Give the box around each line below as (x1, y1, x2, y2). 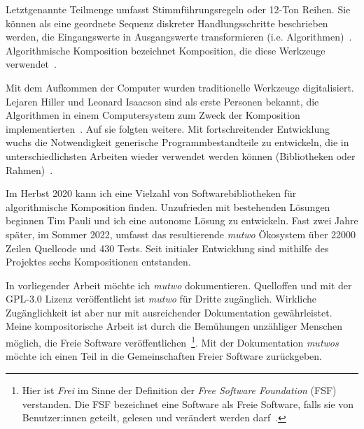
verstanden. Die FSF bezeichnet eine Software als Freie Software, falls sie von (22, 396, 354, 411)
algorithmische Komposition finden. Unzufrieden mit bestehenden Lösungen (6, 199, 330, 214)
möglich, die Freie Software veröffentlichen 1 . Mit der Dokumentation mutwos (6, 333, 339, 349)
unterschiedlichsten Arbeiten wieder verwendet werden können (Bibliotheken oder (6, 148, 356, 163)
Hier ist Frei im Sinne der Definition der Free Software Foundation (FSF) (22, 382, 337, 397)
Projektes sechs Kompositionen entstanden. (6, 254, 191, 269)
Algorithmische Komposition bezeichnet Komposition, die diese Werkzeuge (6, 43, 325, 57)
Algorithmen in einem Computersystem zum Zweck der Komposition (6, 108, 300, 122)
